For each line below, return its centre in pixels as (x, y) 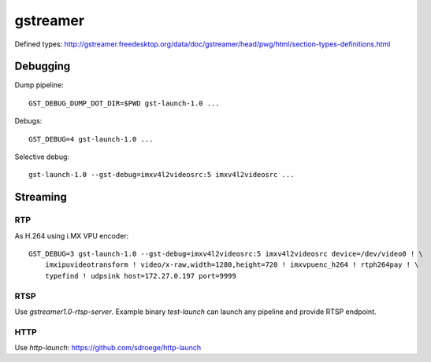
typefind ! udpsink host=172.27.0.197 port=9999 (140, 276)
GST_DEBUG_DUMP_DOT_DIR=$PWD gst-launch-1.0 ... (124, 103)
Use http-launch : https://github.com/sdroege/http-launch (108, 348)
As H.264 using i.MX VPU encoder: (72, 235)
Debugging (43, 66)
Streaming (41, 197)
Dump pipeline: (39, 85)
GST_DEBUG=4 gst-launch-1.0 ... (91, 139)
